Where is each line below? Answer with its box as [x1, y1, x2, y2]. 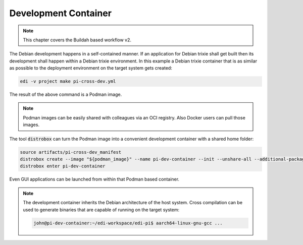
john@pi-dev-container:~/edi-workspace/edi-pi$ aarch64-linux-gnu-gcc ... [33, 220, 223, 226]
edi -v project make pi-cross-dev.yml [20, 79, 116, 84]
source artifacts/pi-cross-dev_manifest [20, 149, 121, 155]
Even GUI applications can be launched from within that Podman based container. [9, 176, 179, 182]
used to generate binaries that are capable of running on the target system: [23, 207, 179, 213]
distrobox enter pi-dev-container [20, 163, 106, 169]
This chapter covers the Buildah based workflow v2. [23, 37, 131, 43]
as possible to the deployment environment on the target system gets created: [9, 65, 173, 71]
